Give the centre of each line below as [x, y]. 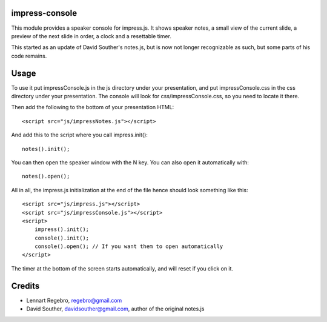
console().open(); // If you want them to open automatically [129, 247]
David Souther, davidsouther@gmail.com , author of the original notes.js [115, 309]
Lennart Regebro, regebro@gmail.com [74, 300]
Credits [25, 286]
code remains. [29, 56]
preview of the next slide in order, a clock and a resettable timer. [91, 36]
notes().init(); [46, 149]
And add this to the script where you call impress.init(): [80, 135]
